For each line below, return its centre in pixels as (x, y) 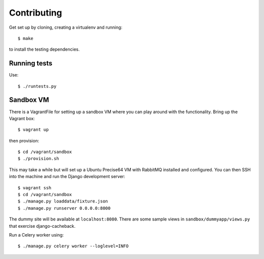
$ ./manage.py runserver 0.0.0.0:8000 (64, 208)
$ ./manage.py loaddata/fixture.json (63, 201)
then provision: (24, 140)
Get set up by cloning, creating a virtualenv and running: (66, 27)
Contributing (35, 13)
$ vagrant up (33, 130)
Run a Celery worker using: (36, 235)
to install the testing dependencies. (44, 49)
